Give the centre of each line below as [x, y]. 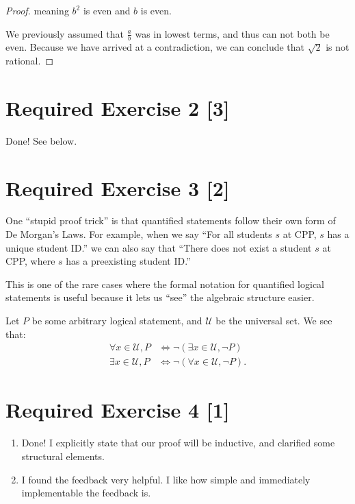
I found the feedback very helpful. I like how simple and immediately [166, 479]
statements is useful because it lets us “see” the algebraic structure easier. [160, 297]
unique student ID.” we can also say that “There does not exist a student [159, 247]
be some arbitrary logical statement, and [117, 321]
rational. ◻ [30, 61]
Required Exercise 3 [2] [118, 188]
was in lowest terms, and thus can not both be [232, 33]
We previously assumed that [65, 33]
